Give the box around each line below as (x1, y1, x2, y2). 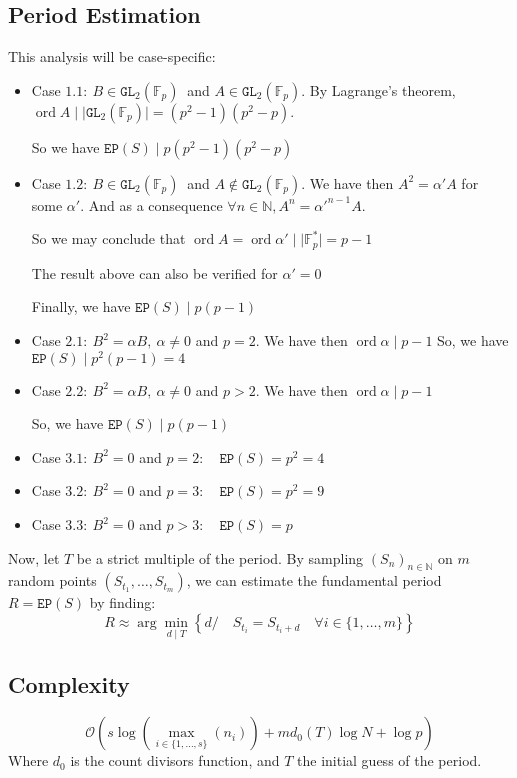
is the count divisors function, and (70, 750, 280, 771)
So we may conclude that (31, 228, 186, 249)
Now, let (8, 547, 60, 568)
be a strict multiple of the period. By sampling (76, 547, 364, 568)
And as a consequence (88, 194, 223, 215)
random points (8, 570, 97, 591)
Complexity (8, 668, 130, 699)
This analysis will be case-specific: (8, 46, 216, 67)
